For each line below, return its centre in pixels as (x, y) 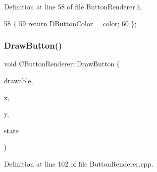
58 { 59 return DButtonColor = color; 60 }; (70, 23)
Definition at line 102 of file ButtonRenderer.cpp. (79, 163)
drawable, (19, 80)
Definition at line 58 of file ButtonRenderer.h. (74, 6)
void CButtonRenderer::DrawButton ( (62, 64)
